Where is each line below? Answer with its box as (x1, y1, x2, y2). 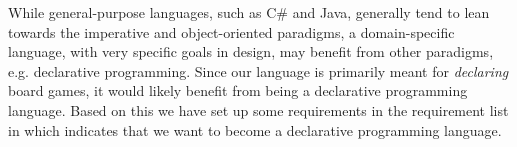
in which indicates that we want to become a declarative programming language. (8, 119, 502, 140)
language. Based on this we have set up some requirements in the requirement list (8, 99, 509, 120)
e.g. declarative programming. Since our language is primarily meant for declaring (8, 60, 509, 81)
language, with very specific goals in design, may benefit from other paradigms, (8, 41, 494, 62)
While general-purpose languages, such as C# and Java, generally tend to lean (8, 2, 490, 22)
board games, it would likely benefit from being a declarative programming (8, 80, 468, 101)
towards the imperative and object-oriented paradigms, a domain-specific (8, 21, 455, 42)
